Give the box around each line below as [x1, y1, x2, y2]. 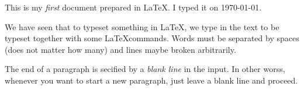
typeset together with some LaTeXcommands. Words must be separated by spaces [5, 32, 299, 44]
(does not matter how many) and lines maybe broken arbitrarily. [5, 43, 236, 55]
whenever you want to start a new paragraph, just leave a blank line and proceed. [5, 74, 298, 86]
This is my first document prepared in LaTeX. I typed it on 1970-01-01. [5, 1, 262, 13]
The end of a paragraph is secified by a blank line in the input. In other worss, [5, 63, 285, 75]
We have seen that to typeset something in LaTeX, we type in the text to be [5, 20, 279, 33]
